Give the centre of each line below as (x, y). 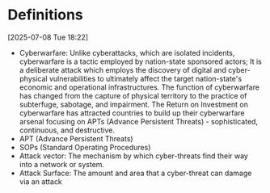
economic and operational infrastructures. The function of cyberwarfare (139, 87)
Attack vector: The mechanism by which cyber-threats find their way (133, 156)
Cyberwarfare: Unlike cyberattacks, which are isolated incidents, (127, 52)
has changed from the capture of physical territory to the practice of (133, 95)
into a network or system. (62, 164)
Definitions (46, 15)
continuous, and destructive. (67, 130)
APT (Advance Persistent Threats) (76, 138)
